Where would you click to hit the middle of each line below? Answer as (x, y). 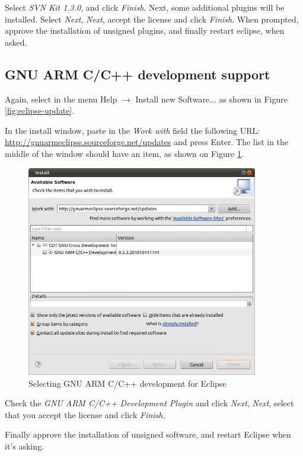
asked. (16, 42)
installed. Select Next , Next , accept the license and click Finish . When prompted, (152, 19)
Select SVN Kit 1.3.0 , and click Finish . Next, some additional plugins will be (145, 7)
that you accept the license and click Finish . (85, 414)
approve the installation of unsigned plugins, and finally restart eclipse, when (145, 30)
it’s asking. (24, 446)
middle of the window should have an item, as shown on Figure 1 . (124, 153)
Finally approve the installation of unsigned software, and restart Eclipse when (148, 434)
